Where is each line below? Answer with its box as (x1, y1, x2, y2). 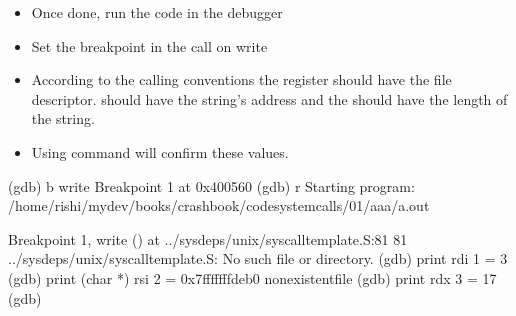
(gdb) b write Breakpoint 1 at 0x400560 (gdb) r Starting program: (8, 175, 415, 196)
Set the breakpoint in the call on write (31, 35, 268, 56)
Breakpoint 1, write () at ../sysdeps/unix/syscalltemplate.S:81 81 (8, 228, 408, 249)
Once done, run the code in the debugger (31, 2, 283, 22)
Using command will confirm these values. (31, 141, 289, 162)
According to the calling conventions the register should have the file (31, 69, 452, 90)
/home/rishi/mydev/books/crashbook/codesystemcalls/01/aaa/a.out (8, 195, 430, 216)
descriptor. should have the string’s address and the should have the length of (31, 88, 508, 109)
